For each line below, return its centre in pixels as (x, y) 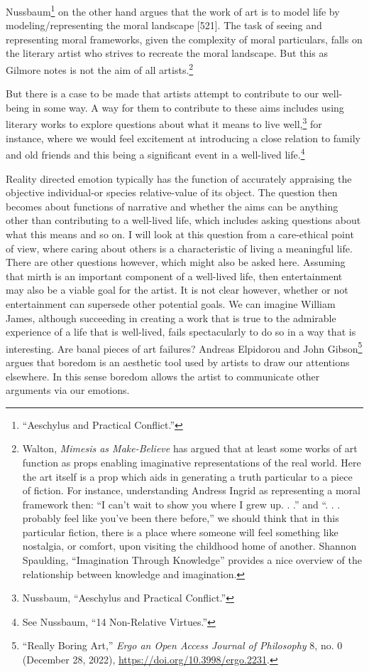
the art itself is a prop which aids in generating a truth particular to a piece (187, 476)
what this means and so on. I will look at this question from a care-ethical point (180, 234)
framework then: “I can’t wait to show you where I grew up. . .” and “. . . (181, 504)
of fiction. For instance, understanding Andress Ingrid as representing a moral (191, 490)
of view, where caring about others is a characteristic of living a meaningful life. (179, 248)
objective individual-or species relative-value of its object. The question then (172, 192)
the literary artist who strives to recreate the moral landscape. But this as (167, 53)
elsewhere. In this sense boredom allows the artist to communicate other (163, 376)
